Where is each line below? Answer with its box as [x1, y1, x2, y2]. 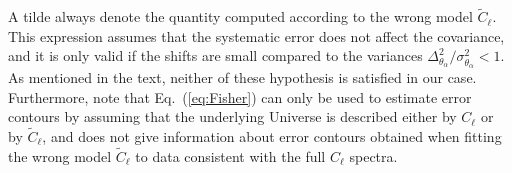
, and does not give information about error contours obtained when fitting [42, 125, 502, 146]
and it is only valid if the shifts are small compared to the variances [8, 45, 423, 66]
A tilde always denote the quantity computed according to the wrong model [8, 6, 473, 27]
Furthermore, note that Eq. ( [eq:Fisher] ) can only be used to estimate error [8, 86, 472, 107]
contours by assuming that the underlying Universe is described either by [8, 106, 457, 127]
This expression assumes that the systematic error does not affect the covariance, [8, 25, 505, 46]
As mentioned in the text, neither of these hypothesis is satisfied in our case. [8, 66, 477, 87]
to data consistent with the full [135, 145, 326, 166]
